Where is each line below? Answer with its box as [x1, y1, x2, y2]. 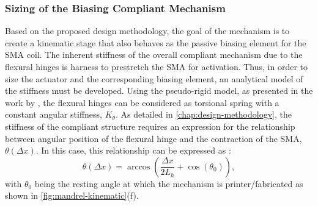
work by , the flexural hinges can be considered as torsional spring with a [5, 96, 279, 108]
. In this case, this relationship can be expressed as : [35, 144, 231, 157]
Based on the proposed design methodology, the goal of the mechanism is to [5, 24, 290, 37]
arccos [127, 162, 150, 171]
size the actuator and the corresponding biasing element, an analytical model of [5, 72, 303, 85]
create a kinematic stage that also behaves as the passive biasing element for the [5, 36, 306, 49]
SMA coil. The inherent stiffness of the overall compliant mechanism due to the [5, 48, 303, 61]
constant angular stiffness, [5, 108, 103, 121]
